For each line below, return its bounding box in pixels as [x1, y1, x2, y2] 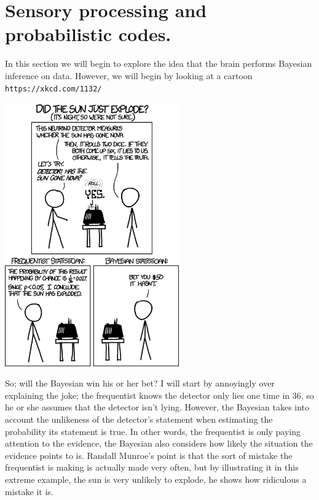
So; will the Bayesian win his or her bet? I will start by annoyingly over [5, 377, 275, 390]
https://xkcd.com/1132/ [5, 84, 102, 93]
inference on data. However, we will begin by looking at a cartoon [5, 69, 253, 82]
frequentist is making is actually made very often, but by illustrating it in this [5, 461, 299, 474]
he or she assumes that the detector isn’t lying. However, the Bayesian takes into [5, 401, 310, 413]
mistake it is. [5, 485, 53, 498]
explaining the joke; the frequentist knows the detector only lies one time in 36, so [5, 388, 314, 401]
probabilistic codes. [5, 21, 171, 47]
